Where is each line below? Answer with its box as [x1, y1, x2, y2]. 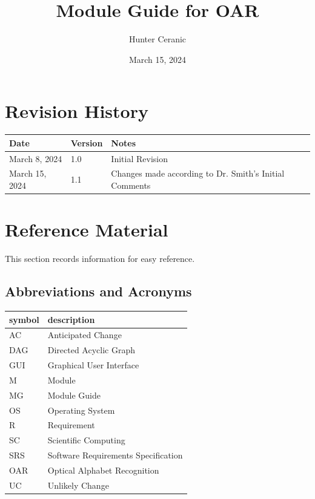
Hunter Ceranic [128, 33, 187, 45]
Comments [111, 179, 151, 192]
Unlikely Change [47, 478, 109, 491]
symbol [9, 313, 39, 325]
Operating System [47, 403, 115, 416]
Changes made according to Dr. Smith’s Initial [111, 167, 285, 180]
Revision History [5, 99, 148, 123]
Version [70, 136, 103, 149]
